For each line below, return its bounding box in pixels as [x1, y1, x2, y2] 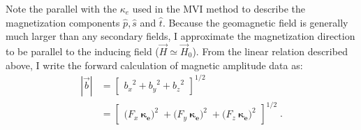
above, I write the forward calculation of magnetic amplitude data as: [6, 57, 303, 72]
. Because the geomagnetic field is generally [162, 15, 348, 29]
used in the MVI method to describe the [132, 1, 305, 15]
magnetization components [6, 15, 120, 29]
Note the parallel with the [6, 1, 117, 15]
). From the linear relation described [192, 44, 348, 58]
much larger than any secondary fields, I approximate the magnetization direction [6, 29, 355, 43]
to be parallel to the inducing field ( [6, 44, 159, 58]
